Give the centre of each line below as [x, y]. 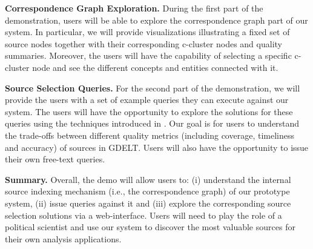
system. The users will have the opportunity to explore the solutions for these [149, 111]
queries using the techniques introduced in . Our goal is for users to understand [152, 123]
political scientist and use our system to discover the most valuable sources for [150, 227]
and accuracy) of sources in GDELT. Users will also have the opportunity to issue [157, 147]
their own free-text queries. [55, 159]
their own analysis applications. [63, 238]
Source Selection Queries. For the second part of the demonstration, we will [153, 88]
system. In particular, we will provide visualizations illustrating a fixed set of [147, 32]
